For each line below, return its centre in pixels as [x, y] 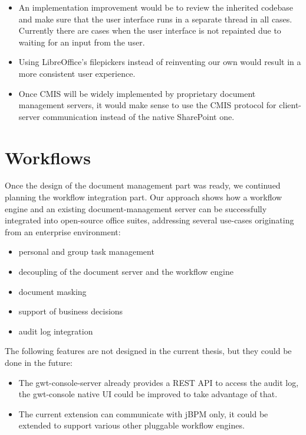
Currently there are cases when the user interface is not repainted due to [150, 30]
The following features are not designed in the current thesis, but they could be [148, 351]
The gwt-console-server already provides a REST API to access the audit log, [159, 382]
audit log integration [56, 331]
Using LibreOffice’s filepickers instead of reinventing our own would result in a [160, 62]
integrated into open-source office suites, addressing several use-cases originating [149, 220]
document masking [52, 291]
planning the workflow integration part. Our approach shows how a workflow [144, 197]
